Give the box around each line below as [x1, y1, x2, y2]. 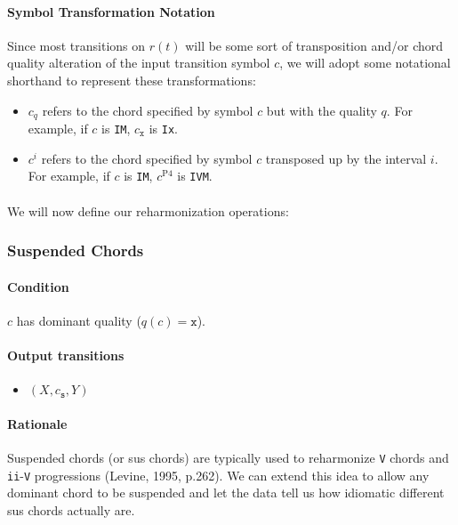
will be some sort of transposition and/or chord [185, 36, 444, 54]
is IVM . [177, 166, 213, 185]
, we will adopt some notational [279, 53, 451, 72]
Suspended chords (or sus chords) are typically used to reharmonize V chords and [7, 448, 449, 466]
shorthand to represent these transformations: [7, 70, 256, 89]
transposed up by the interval [265, 149, 427, 167]
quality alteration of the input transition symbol [7, 53, 270, 72]
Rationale [7, 414, 68, 432]
